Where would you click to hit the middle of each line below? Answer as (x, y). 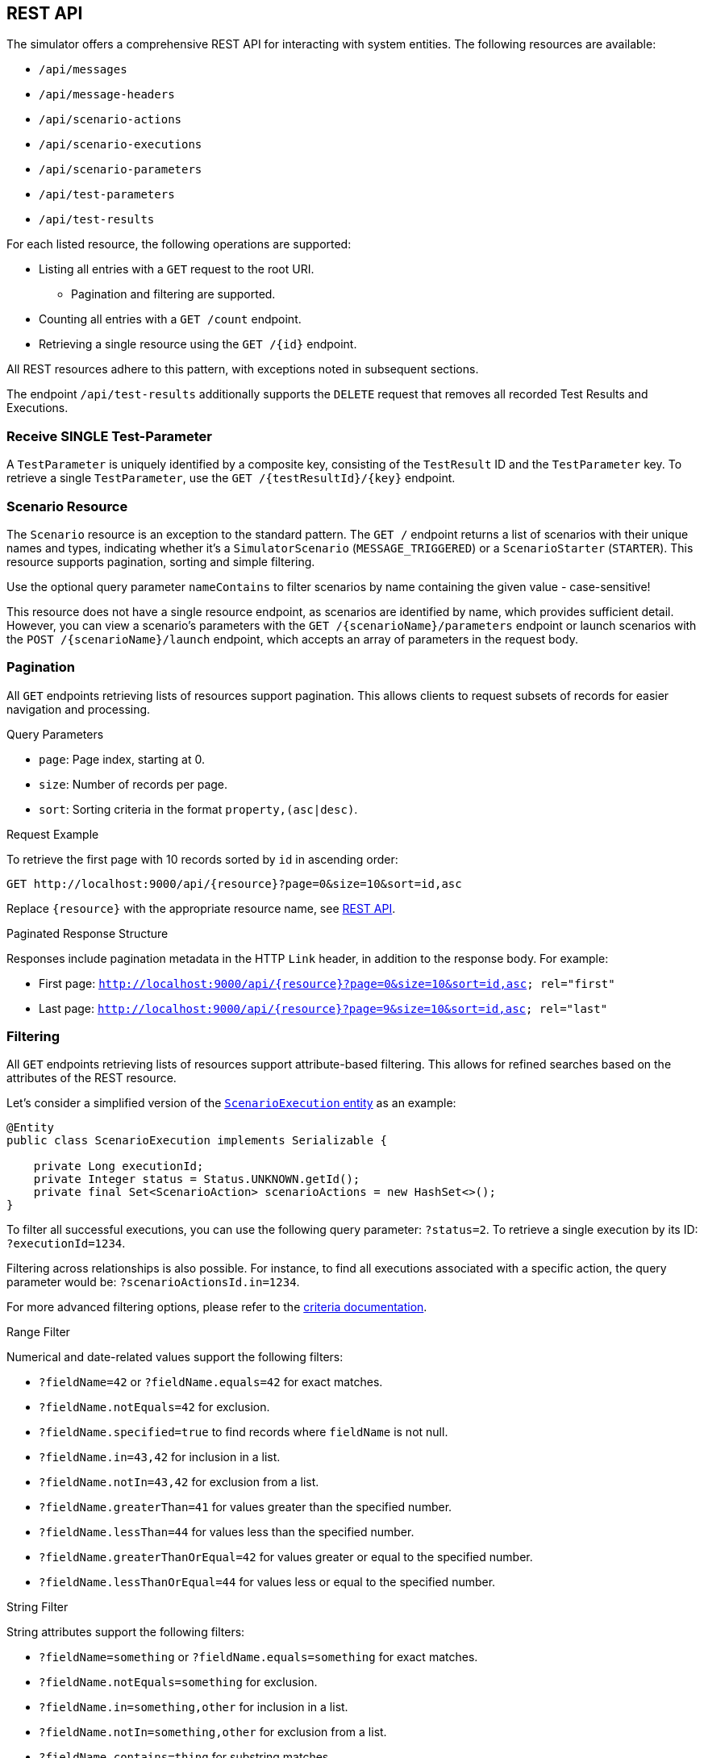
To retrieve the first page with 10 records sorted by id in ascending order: (202, 859)
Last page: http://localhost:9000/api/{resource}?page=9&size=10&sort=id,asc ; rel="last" (323, 1008)
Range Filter (38, 1332)
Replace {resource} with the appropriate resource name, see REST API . (201, 908)
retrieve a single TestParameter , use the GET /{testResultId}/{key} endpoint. (231, 478)
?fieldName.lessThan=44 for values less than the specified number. (227, 1532)
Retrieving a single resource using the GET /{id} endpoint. (198, 344)
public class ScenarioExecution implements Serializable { (197, 1141)
